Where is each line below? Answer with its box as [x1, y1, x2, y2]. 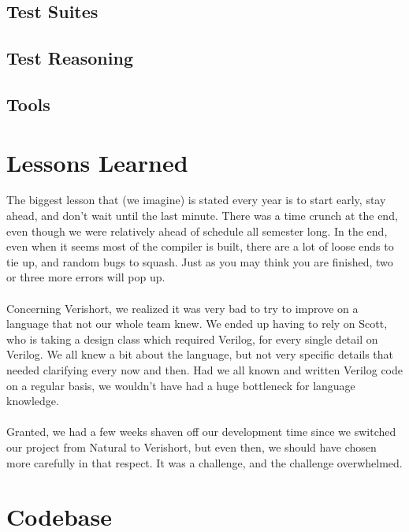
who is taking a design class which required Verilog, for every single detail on [6, 330, 378, 347]
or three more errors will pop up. [6, 269, 165, 285]
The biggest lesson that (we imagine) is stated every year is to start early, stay [6, 192, 386, 208]
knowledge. [6, 392, 59, 409]
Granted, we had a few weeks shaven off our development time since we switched [6, 423, 396, 440]
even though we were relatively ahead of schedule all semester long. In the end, [6, 222, 388, 239]
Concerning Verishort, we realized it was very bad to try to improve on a [6, 299, 359, 316]
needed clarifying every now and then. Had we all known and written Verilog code [6, 362, 403, 378]
